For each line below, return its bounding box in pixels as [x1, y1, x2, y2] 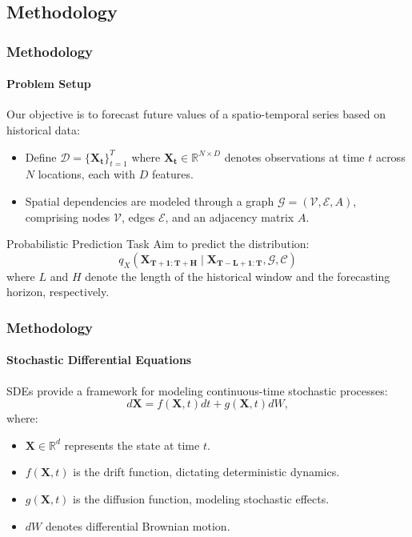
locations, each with [38, 166, 136, 182]
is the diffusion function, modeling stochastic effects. [73, 490, 330, 507]
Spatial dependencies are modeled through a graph [25, 193, 274, 209]
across [375, 148, 406, 165]
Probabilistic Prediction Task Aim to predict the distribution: [6, 235, 310, 252]
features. [152, 166, 194, 182]
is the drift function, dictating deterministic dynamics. [73, 463, 340, 480]
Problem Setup [6, 75, 91, 92]
